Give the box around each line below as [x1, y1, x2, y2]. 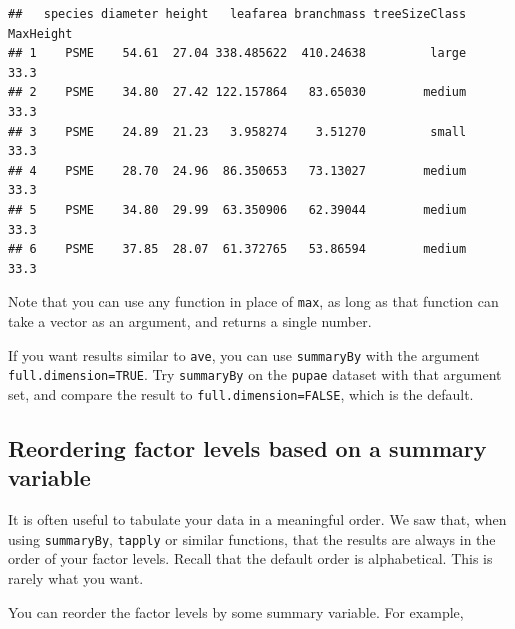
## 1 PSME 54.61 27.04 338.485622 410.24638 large [8, 46, 467, 61]
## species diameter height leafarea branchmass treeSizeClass [8, 7, 467, 21]
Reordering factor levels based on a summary [8, 432, 487, 463]
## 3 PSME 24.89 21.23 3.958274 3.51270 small [8, 124, 467, 139]
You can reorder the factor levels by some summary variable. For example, [8, 601, 464, 622]
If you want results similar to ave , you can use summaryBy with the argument [8, 344, 480, 365]
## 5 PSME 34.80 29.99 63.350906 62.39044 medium [8, 202, 467, 217]
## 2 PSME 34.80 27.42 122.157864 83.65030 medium [8, 85, 467, 100]
